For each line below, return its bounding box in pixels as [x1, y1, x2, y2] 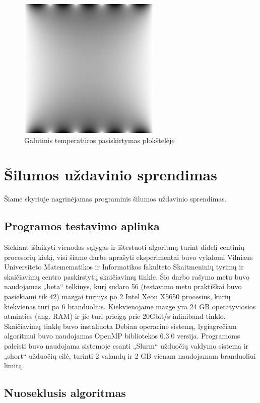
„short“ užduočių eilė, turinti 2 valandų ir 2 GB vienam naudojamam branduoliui [4, 350, 256, 361]
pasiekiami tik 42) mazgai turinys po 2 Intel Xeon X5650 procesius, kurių [4, 291, 231, 302]
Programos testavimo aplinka [4, 218, 160, 234]
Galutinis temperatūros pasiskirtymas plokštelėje [24, 135, 175, 145]
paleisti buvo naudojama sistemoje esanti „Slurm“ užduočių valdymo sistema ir [4, 341, 249, 351]
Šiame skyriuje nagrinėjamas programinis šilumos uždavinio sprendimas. [4, 193, 227, 204]
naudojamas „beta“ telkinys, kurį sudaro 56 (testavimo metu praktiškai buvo [4, 281, 242, 292]
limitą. [4, 360, 24, 371]
